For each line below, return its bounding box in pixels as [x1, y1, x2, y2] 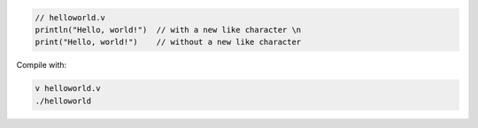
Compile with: [16, 60, 67, 71]
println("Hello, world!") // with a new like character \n [35, 25, 302, 34]
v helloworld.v [35, 84, 101, 94]
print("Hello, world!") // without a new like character [35, 37, 302, 48]
